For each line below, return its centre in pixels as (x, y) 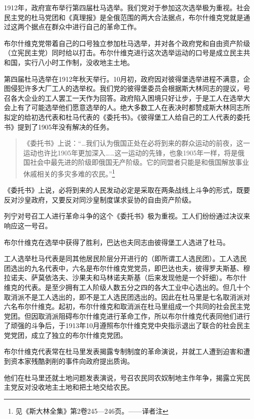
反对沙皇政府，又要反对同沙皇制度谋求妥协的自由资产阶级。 (100, 199)
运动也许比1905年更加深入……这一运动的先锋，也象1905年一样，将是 (130, 152)
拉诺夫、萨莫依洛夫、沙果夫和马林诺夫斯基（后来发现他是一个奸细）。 (115, 277)
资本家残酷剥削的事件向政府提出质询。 (72, 361)
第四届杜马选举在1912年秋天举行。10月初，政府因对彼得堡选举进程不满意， (124, 78)
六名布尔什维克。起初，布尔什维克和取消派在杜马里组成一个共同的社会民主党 (127, 306)
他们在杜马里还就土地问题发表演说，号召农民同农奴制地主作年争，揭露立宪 (124, 377)
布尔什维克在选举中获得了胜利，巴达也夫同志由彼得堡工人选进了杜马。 (117, 242)
